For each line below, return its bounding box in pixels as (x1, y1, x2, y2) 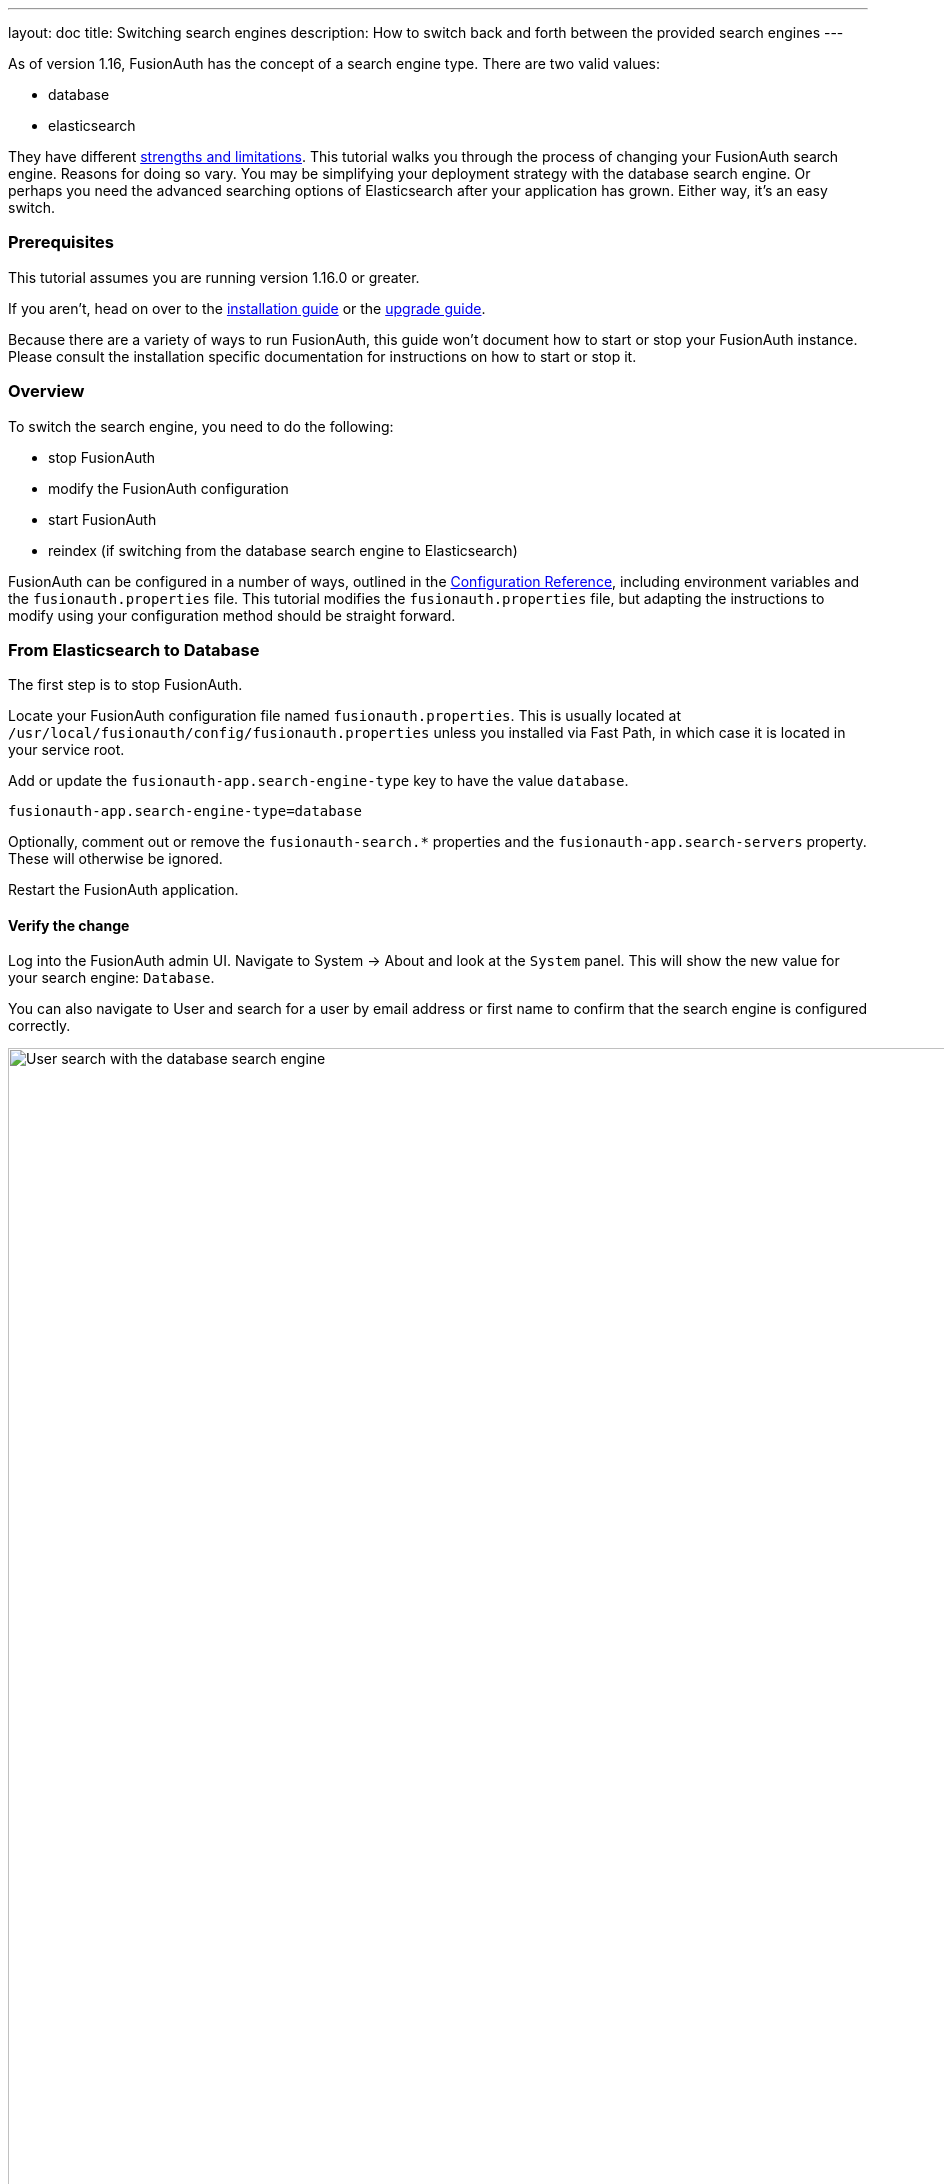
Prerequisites (8, 232, 114, 253)
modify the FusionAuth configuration (48, 479, 289, 497)
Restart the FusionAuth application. (8, 881, 239, 899)
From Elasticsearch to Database (8, 639, 260, 660)
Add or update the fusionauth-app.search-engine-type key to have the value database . (8, 772, 629, 790)
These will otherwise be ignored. (8, 850, 223, 868)
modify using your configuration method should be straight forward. (8, 606, 456, 624)
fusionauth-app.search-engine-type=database (8, 803, 363, 820)
